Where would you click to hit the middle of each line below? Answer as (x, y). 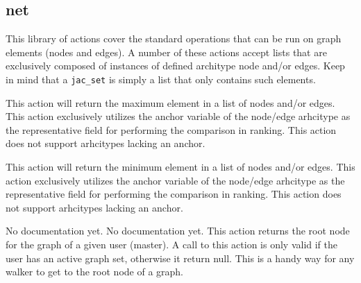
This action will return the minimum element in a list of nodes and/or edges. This (180, 167)
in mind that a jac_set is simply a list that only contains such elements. (161, 79)
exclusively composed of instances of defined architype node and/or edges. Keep (175, 66)
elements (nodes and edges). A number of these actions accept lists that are (166, 52)
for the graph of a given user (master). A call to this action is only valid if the (172, 244)
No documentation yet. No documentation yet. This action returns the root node (178, 231)
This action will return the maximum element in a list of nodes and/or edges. (170, 102)
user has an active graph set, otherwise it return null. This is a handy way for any (180, 258)
